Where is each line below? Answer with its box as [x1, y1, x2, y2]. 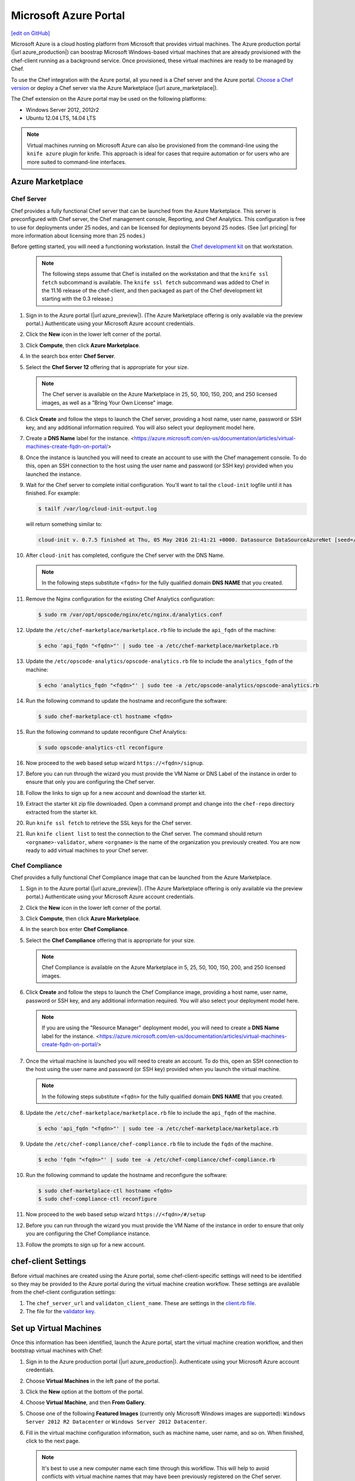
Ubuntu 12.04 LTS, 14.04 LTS [25, 114, 96, 121]
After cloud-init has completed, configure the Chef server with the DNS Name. [25, 552, 225, 559]
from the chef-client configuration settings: [11, 1288, 117, 1296]
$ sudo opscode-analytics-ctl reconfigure [38, 744, 163, 751]
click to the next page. [25, 1437, 80, 1444]
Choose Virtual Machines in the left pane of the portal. [25, 1377, 160, 1384]
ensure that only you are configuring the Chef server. [25, 778, 156, 786]
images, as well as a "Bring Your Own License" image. [41, 399, 174, 406]
